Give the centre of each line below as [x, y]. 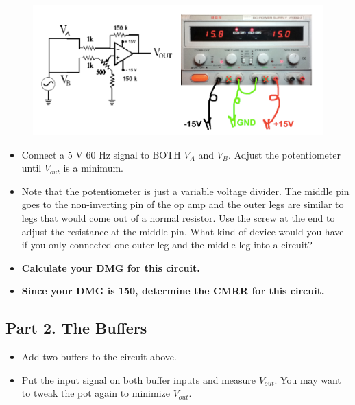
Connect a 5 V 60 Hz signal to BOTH [101, 154]
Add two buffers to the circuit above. [99, 357]
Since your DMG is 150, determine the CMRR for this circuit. [173, 291]
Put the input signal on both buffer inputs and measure [139, 379]
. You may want [308, 379]
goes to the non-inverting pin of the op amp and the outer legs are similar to [183, 204]
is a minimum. [93, 168]
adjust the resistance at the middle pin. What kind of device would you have [183, 231]
